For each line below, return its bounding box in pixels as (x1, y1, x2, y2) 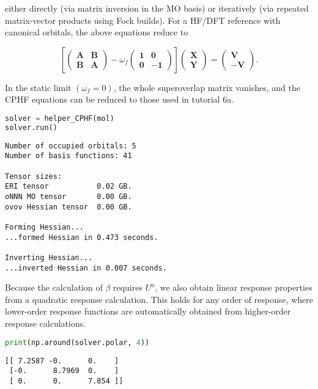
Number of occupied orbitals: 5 (5, 141, 136, 150)
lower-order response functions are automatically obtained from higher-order (5, 305, 291, 318)
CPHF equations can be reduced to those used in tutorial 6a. (5, 93, 234, 106)
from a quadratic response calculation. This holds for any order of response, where (5, 293, 314, 305)
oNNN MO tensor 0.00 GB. (5, 192, 132, 201)
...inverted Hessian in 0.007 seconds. (5, 263, 167, 272)
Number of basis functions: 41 (5, 151, 132, 161)
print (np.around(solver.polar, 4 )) (5, 338, 150, 347)
